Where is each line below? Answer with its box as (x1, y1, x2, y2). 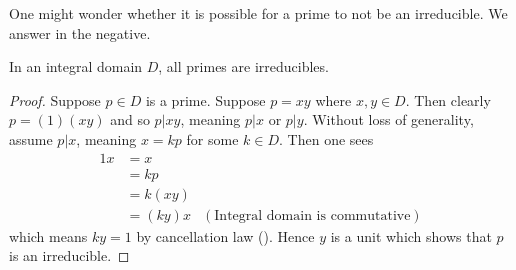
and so (110, 109, 150, 130)
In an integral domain (9, 56, 143, 77)
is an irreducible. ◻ (9, 245, 130, 266)
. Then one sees (279, 128, 374, 149)
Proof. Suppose (9, 89, 101, 110)
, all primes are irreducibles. (158, 56, 329, 77)
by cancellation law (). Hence (136, 225, 315, 246)
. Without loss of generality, (303, 109, 474, 130)
